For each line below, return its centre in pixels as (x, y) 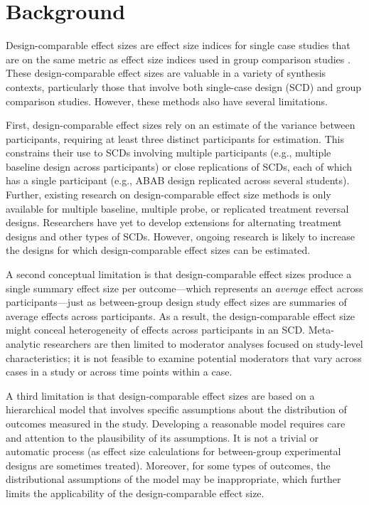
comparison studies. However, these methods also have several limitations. (167, 101)
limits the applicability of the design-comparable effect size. (135, 493)
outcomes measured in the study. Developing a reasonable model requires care (176, 423)
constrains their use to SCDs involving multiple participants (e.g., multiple (169, 153)
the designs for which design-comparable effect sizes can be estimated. (158, 250)
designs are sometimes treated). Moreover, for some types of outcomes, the (168, 465)
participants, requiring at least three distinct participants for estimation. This (175, 138)
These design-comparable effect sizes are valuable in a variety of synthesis (166, 73)
